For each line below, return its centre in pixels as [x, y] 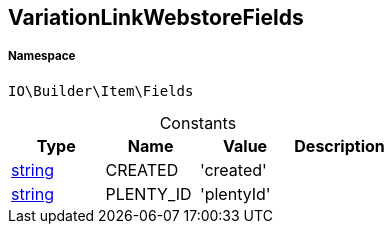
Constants [198, 122]
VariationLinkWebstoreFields [156, 17]
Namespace [42, 56]
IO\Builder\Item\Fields [101, 90]
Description [339, 145]
